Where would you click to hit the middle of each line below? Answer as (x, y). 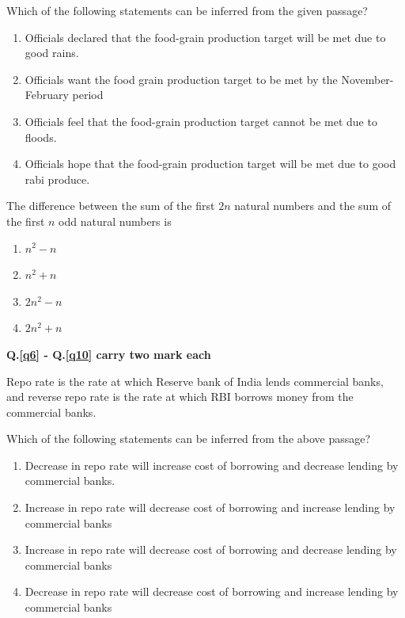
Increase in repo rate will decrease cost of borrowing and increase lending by (210, 507)
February (47, 95)
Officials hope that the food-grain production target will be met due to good (210, 164)
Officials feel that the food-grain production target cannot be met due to (201, 121)
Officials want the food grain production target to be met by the (181, 79)
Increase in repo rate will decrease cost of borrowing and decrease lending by (211, 549)
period (88, 95)
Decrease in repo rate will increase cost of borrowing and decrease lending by (212, 465)
